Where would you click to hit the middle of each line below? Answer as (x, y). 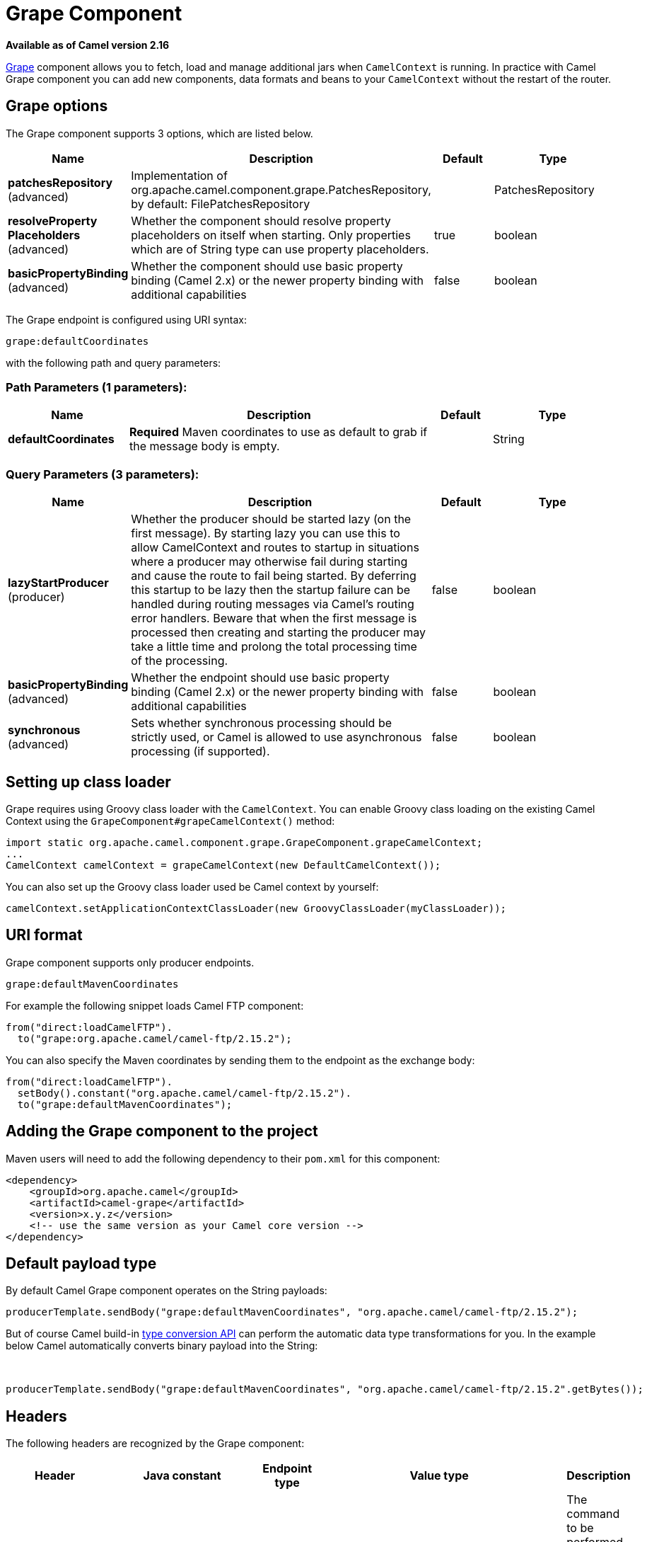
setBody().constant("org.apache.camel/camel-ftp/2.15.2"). (184, 1093)
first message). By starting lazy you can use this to (266, 533)
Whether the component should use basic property (267, 266)
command (593, 1514)
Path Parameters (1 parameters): (97, 387)
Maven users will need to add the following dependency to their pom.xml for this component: (223, 1158)
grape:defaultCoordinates (77, 341)
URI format (44, 935)
